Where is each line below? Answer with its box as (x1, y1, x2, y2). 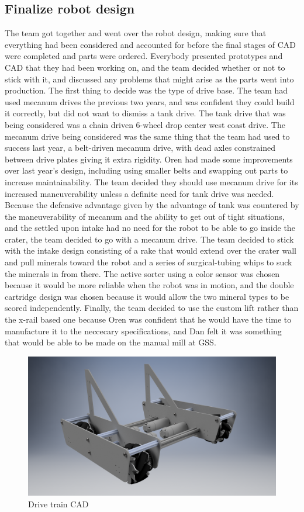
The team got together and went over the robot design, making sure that (5, 27, 267, 39)
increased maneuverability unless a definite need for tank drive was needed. (5, 187, 274, 199)
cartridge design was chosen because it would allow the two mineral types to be (5, 290, 289, 302)
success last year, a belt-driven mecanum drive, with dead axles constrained (5, 141, 275, 154)
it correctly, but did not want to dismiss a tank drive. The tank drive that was (5, 107, 286, 119)
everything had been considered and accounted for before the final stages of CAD (5, 38, 296, 50)
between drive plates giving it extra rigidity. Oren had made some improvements (5, 153, 293, 165)
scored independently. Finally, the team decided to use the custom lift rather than (5, 302, 299, 314)
